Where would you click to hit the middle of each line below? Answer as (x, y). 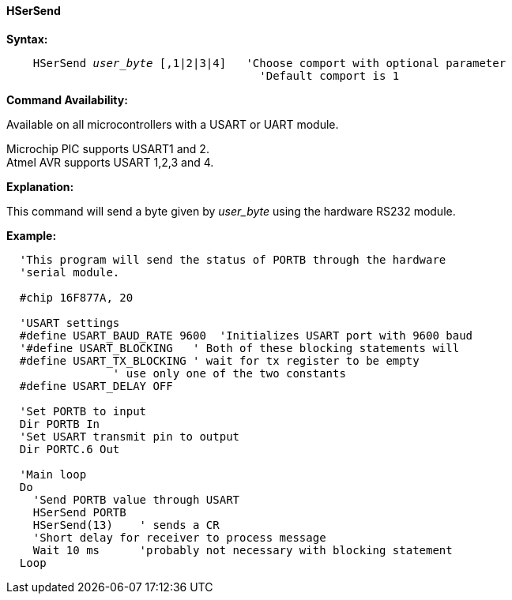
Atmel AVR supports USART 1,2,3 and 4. (110, 162)
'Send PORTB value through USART (136, 499)
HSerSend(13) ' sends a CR (126, 525)
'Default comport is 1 (329, 75)
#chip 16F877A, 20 (76, 297)
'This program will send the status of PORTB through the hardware (233, 259)
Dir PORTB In (60, 424)
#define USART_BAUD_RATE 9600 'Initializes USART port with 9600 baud (246, 335)
